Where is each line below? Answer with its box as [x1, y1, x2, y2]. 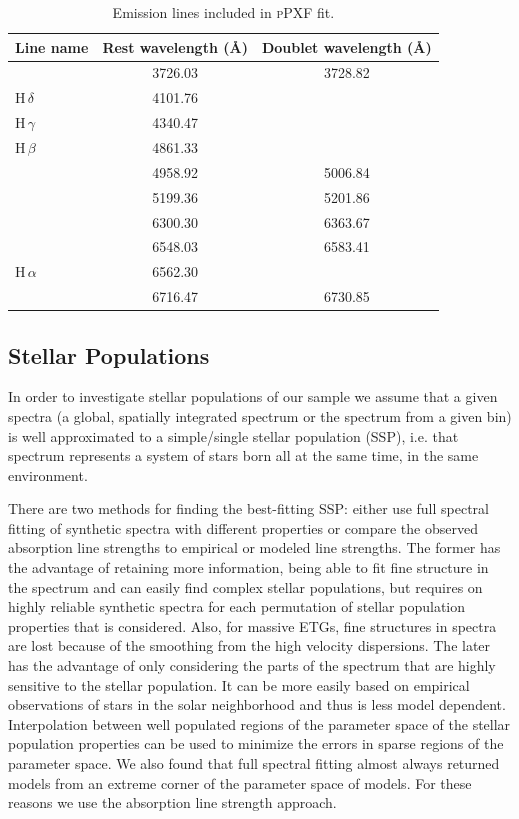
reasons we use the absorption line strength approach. [8, 792, 337, 813]
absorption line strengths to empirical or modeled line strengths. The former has [8, 537, 501, 558]
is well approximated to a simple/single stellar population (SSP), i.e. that [8, 425, 459, 446]
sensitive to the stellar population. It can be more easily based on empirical [8, 674, 470, 695]
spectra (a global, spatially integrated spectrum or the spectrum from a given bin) [8, 405, 512, 426]
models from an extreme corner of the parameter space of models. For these [8, 772, 472, 793]
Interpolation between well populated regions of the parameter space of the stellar [8, 713, 511, 734]
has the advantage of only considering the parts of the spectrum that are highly [8, 655, 496, 676]
